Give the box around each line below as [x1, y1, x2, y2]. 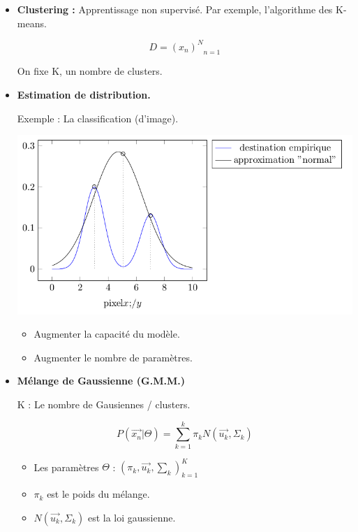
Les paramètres [33, 459, 99, 474]
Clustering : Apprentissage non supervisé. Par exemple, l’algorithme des [17, 2, 333, 16]
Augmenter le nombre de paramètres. [33, 350, 193, 364]
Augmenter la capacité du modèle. [33, 326, 180, 341]
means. [17, 15, 47, 30]
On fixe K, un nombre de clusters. [17, 64, 163, 78]
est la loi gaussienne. [87, 510, 176, 524]
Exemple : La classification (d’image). [17, 110, 179, 125]
